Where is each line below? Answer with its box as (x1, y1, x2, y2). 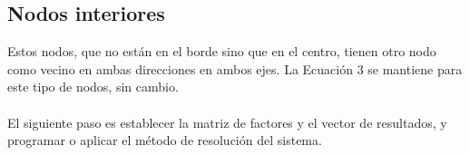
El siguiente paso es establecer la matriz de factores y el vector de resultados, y (7, 112, 447, 131)
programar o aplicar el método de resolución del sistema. (7, 131, 322, 150)
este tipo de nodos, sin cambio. (7, 77, 179, 96)
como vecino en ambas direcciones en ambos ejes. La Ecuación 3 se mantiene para (7, 59, 463, 78)
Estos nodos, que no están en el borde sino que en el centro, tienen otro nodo (7, 42, 436, 61)
